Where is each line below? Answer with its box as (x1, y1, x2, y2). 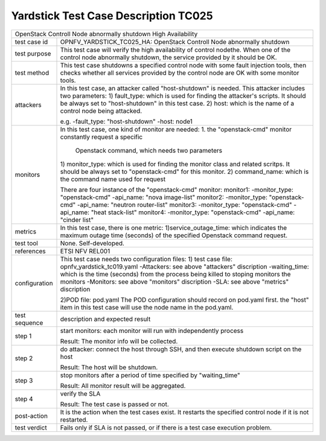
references (14, 247, 46, 255)
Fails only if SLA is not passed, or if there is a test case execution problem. (60, 423, 272, 431)
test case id (14, 37, 48, 46)
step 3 (14, 376, 33, 384)
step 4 (14, 395, 33, 403)
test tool (14, 239, 39, 247)
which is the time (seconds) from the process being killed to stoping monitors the (60, 270, 291, 278)
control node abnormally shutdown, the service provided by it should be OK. (60, 53, 277, 62)
